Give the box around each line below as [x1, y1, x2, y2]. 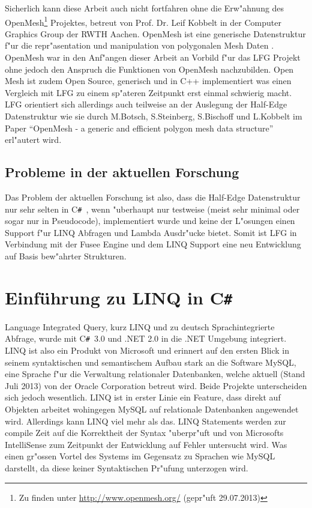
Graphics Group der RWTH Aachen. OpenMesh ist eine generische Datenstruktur [5, 27, 306, 40]
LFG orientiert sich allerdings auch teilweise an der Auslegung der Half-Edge [5, 98, 287, 110]
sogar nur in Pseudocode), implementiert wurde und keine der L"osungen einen [5, 214, 295, 227]
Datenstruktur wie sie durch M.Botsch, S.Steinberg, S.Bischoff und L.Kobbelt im [5, 110, 302, 122]
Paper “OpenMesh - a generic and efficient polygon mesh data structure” [5, 121, 274, 134]
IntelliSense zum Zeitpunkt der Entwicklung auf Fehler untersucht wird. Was [5, 438, 287, 450]
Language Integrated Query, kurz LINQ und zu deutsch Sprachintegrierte [5, 320, 275, 333]
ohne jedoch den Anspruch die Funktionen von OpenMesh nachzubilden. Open [5, 62, 294, 75]
